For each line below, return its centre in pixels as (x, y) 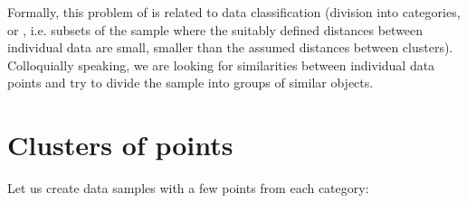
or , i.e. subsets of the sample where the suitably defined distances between (215, 29)
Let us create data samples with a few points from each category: (188, 188)
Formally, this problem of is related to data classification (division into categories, (234, 12)
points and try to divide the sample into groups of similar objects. (191, 83)
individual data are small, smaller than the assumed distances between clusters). (230, 47)
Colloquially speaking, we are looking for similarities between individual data (221, 65)
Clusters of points (120, 145)
